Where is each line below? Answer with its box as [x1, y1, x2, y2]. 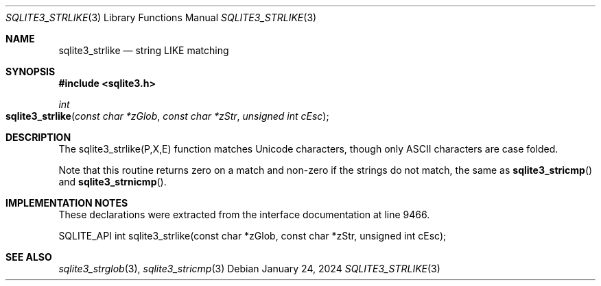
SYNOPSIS [5, 66, 56, 77]
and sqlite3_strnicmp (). [58, 176, 167, 187]
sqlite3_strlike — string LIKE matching [58, 44, 229, 56]
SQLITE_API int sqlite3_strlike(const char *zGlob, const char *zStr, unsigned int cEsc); [58, 230, 447, 242]
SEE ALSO [5, 251, 52, 263]
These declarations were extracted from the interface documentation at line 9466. [58, 209, 430, 220]
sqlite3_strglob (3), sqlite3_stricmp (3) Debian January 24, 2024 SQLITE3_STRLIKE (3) [58, 263, 440, 274]
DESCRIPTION [5, 131, 71, 143]
